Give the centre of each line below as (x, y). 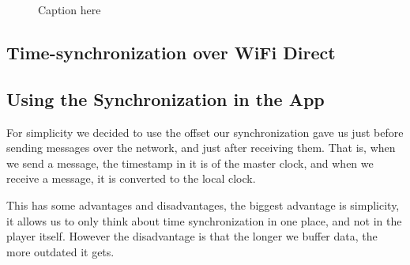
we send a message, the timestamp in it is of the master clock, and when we (190, 163)
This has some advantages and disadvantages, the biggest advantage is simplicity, (203, 204)
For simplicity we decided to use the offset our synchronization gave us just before (205, 132)
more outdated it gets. (60, 251)
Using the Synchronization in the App (166, 98)
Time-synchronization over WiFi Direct (171, 52)
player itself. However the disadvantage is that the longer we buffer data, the (192, 236)
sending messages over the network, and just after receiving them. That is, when (201, 148)
